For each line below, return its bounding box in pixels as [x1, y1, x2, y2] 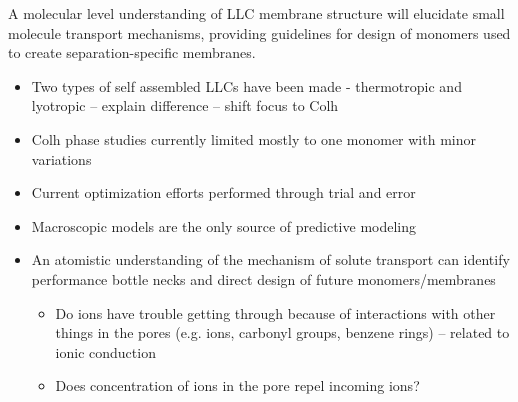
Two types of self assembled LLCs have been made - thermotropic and [31, 75, 462, 96]
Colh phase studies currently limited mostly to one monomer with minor [31, 128, 476, 149]
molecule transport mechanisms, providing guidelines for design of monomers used [8, 22, 511, 43]
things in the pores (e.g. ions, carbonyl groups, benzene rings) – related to [55, 322, 510, 343]
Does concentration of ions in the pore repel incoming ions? [55, 375, 420, 396]
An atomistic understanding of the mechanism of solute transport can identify [31, 249, 510, 270]
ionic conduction [55, 341, 156, 362]
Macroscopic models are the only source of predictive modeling [31, 215, 416, 236]
